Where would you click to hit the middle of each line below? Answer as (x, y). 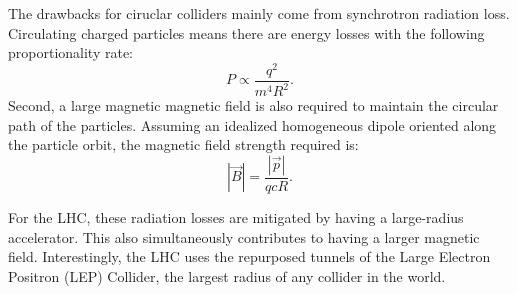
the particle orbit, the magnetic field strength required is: (183, 144)
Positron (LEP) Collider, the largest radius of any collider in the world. (227, 275)
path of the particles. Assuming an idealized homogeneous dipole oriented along (252, 124)
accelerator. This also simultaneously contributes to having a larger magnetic (244, 236)
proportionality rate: (70, 52)
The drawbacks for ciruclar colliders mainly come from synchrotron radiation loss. (259, 13)
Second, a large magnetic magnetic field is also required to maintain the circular (253, 105)
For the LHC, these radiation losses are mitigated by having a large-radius (236, 217)
